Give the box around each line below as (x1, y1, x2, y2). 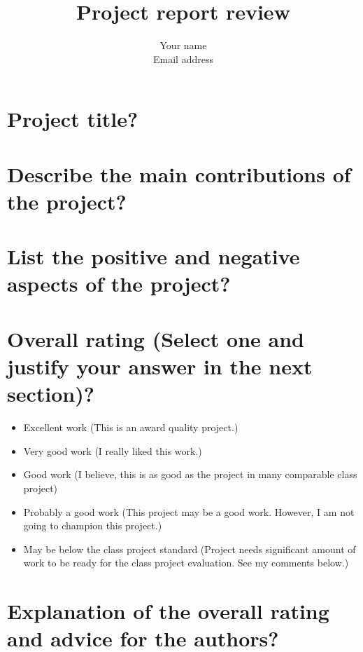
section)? (7, 379, 94, 408)
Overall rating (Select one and (7, 324, 304, 353)
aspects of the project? (7, 269, 231, 298)
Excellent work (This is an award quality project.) (23, 420, 239, 435)
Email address (153, 51, 213, 66)
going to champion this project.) (23, 518, 162, 533)
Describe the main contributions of (7, 159, 351, 188)
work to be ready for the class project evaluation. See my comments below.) (23, 555, 349, 570)
